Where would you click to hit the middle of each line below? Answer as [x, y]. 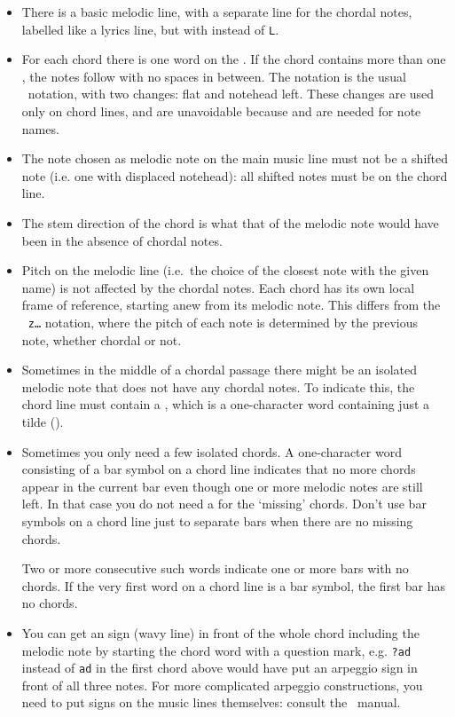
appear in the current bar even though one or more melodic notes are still [222, 486]
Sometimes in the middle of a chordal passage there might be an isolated [220, 370]
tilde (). [43, 422]
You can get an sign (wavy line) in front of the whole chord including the [220, 632]
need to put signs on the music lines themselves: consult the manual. [211, 702]
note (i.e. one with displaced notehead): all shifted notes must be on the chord [235, 175]
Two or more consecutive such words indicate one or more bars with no [215, 568]
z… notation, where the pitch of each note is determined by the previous [223, 322]
